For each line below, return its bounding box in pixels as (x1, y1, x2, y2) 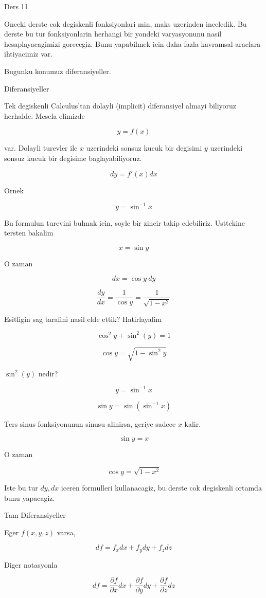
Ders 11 (4, 1, 28, 11)
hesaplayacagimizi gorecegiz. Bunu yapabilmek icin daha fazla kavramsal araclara (4, 38, 261, 49)
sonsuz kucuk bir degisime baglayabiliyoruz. (4, 152, 142, 163)
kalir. (184, 418, 201, 429)
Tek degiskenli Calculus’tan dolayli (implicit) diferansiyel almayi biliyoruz (4, 100, 237, 111)
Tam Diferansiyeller (4, 510, 66, 520)
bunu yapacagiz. (4, 492, 55, 503)
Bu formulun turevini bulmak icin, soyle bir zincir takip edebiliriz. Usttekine (4, 217, 245, 228)
